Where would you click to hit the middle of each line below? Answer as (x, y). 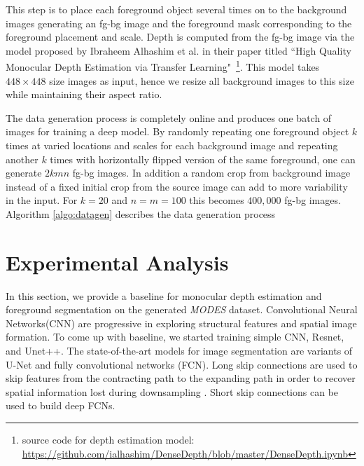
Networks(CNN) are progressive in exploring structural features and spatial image (181, 323)
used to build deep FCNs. (61, 405)
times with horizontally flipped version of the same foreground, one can (203, 159)
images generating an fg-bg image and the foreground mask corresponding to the (179, 23)
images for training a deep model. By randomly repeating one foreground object (177, 131)
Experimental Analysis (117, 262)
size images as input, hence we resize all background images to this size (202, 80)
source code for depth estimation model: (108, 440)
